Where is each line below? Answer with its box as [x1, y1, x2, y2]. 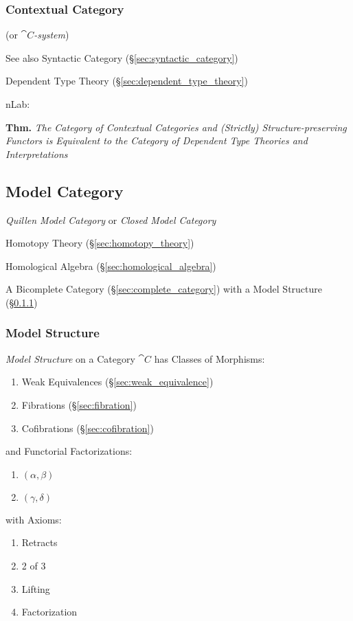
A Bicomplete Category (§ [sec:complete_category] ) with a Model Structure [5, 282, 323, 296]
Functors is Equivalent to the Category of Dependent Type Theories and [5, 133, 308, 148]
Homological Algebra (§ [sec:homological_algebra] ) [5, 258, 216, 273]
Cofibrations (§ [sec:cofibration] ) [21, 420, 154, 435]
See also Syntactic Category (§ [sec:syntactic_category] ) [5, 50, 238, 65]
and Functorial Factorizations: [5, 444, 133, 458]
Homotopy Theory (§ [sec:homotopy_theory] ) [5, 236, 194, 250]
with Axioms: [5, 512, 62, 526]
